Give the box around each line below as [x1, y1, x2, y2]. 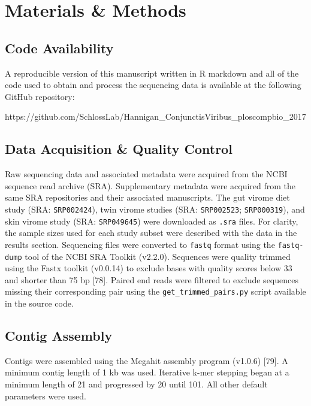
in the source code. [5, 297, 74, 309]
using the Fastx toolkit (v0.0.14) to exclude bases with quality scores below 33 [5, 262, 292, 274]
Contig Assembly [5, 326, 113, 344]
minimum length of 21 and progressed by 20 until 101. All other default [5, 377, 268, 390]
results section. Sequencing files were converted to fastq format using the [5, 238, 275, 250]
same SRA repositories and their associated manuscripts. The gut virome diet [5, 191, 290, 204]
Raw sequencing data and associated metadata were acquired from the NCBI [5, 168, 288, 180]
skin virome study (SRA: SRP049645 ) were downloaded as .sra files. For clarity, [5, 214, 298, 227]
